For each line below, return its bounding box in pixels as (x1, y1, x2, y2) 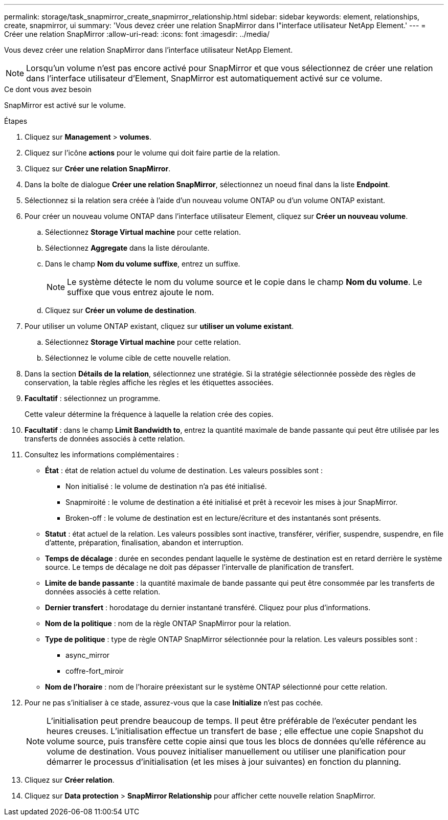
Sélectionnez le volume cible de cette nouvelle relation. (45, 353, 231, 362)
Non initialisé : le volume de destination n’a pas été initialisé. (65, 482, 267, 491)
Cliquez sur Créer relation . (25, 775, 115, 784)
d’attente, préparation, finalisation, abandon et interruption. (45, 538, 243, 547)
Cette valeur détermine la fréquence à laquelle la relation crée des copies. (25, 410, 274, 418)
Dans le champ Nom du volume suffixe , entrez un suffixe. (45, 259, 240, 268)
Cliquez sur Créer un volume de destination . (45, 306, 196, 315)
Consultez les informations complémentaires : (25, 450, 179, 459)
